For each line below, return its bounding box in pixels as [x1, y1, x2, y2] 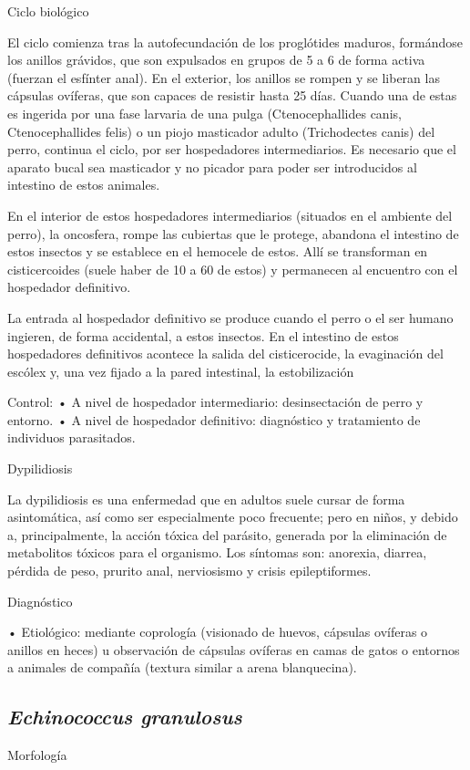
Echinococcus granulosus [7, 702, 242, 731]
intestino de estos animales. [7, 175, 160, 194]
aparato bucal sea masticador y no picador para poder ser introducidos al [7, 157, 417, 176]
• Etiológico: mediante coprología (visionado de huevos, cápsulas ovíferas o [7, 622, 428, 641]
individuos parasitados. [7, 428, 136, 447]
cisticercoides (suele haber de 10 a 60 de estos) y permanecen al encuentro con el [7, 259, 458, 278]
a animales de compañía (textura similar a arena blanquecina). [7, 658, 357, 677]
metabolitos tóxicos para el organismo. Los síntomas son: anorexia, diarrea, [7, 543, 427, 562]
